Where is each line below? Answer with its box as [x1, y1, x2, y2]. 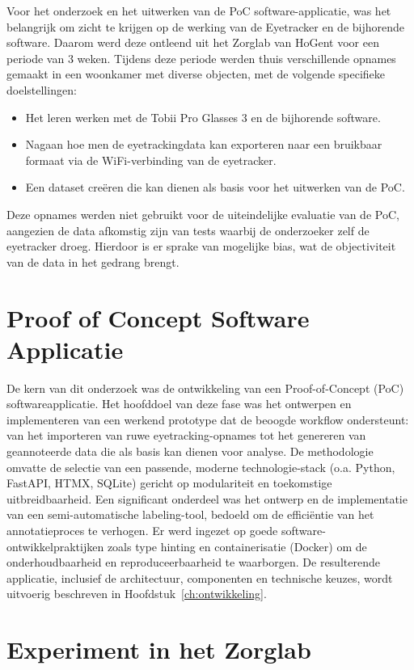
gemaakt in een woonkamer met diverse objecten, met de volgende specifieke [6, 65, 385, 82]
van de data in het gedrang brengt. [6, 253, 180, 270]
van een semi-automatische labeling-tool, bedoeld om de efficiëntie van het [6, 506, 374, 523]
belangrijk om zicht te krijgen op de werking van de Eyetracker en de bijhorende [6, 18, 404, 35]
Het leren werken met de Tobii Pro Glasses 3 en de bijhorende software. [25, 108, 381, 125]
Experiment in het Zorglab [6, 633, 311, 666]
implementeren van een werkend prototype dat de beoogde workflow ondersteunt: [6, 411, 409, 428]
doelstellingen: [6, 81, 77, 98]
